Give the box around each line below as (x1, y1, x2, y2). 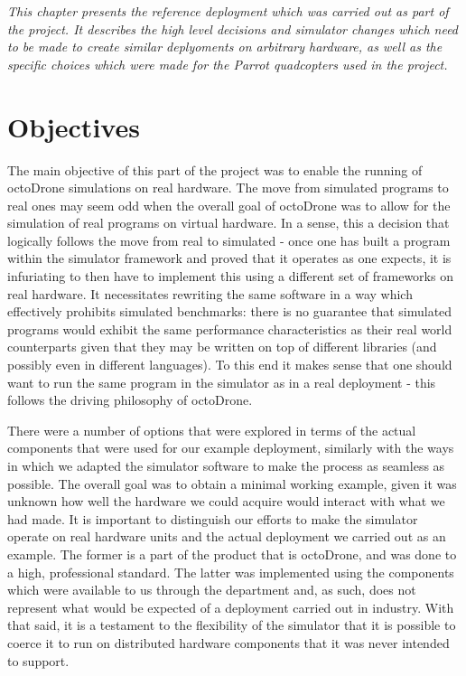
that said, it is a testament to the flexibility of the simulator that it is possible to (7, 615, 456, 634)
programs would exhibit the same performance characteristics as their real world (7, 319, 452, 338)
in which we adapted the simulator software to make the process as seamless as (7, 456, 445, 474)
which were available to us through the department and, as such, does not (7, 580, 416, 599)
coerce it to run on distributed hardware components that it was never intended (7, 633, 450, 652)
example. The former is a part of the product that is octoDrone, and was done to (7, 544, 457, 563)
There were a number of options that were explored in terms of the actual (7, 420, 416, 439)
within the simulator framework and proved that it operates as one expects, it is (7, 249, 452, 268)
